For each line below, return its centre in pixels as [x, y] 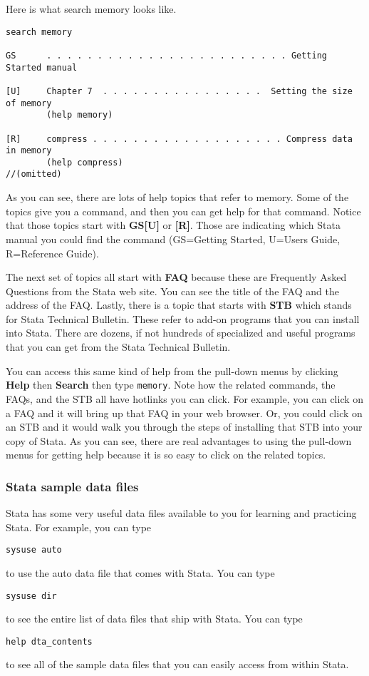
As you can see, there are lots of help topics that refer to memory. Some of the [177, 197]
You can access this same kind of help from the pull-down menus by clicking [172, 370]
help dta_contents [49, 641]
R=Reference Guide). [52, 253]
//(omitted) [34, 174]
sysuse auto [34, 550]
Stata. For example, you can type [79, 527]
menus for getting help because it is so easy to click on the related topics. [166, 455]
